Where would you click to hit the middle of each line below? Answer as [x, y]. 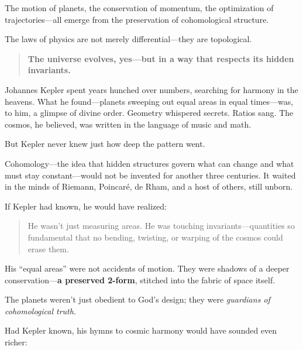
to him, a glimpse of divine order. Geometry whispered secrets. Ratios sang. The [149, 113]
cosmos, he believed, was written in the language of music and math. [128, 124]
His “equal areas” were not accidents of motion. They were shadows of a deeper [147, 268]
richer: [16, 342]
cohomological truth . [40, 310]
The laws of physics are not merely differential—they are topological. [128, 39]
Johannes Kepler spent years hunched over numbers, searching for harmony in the [151, 89]
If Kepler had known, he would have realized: [86, 206]
